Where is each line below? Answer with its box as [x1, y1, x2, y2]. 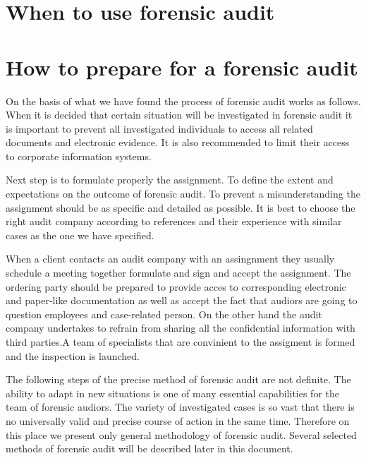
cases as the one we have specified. [6, 227, 154, 242]
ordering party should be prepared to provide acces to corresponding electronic [6, 279, 346, 294]
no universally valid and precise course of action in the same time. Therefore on [6, 413, 350, 428]
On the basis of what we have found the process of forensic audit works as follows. [6, 93, 361, 108]
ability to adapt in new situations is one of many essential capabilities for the [6, 385, 340, 400]
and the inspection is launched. [6, 348, 140, 363]
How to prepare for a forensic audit [6, 52, 358, 81]
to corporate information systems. [6, 148, 152, 163]
